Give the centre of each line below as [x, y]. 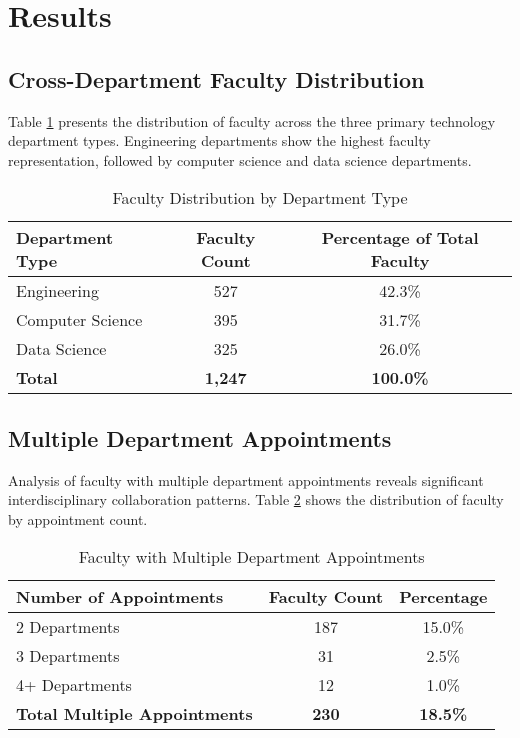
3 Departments [68, 656]
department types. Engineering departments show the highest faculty [219, 140]
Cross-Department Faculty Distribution [216, 78]
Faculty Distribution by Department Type [260, 198]
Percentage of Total [400, 238]
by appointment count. [78, 518]
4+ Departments [74, 685]
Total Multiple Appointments [134, 714]
